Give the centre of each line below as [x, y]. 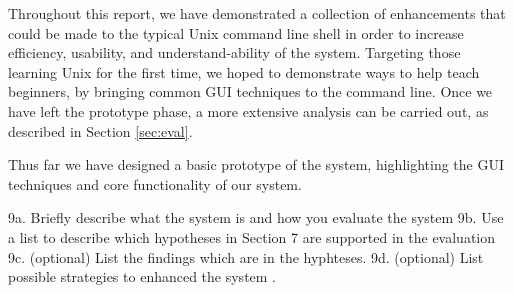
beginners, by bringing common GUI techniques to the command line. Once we [250, 91]
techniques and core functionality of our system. [155, 183]
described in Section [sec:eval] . [100, 130]
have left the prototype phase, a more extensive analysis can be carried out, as [248, 110]
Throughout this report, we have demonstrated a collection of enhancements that [257, 13]
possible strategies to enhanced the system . [142, 276]
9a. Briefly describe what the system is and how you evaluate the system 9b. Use [256, 217]
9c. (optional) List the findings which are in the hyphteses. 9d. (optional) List [246, 256]
